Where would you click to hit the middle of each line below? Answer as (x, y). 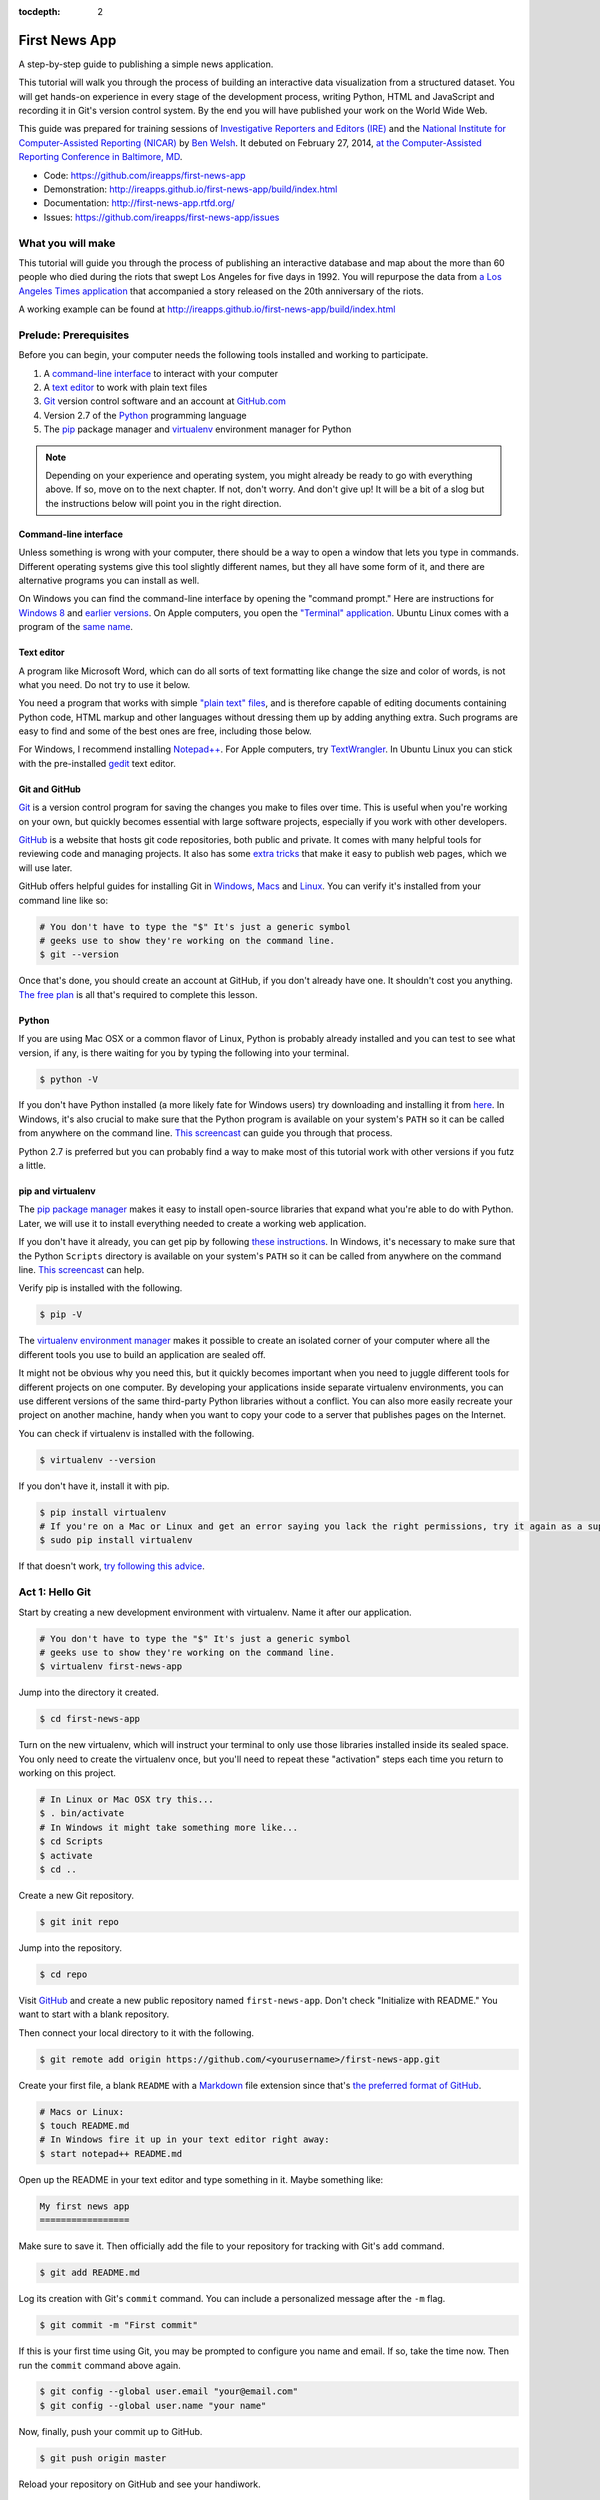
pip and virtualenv (57, 1191)
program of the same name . (76, 627)
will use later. (45, 867)
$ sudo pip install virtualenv (116, 1540)
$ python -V (69, 1079)
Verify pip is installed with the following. (100, 1288)
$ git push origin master (103, 2458)
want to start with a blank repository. (94, 2014)
